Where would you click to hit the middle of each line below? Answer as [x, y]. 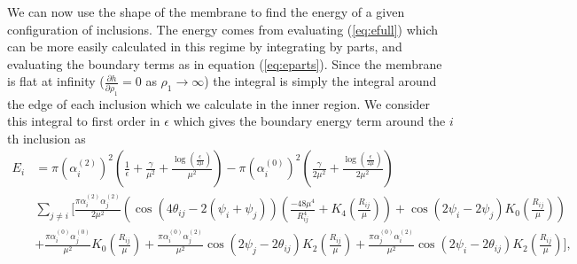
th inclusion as [47, 138]
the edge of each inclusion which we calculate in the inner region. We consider [219, 103]
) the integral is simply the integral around [320, 81]
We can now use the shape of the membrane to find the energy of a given [206, 12]
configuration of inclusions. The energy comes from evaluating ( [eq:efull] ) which [223, 29]
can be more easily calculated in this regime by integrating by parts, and [205, 47]
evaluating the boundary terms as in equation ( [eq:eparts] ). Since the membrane [225, 63]
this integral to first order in [84, 121]
